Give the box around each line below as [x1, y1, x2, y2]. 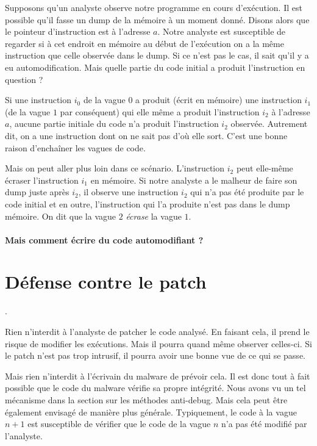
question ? [5, 73, 43, 85]
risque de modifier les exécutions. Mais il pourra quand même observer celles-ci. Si [5, 337, 312, 350]
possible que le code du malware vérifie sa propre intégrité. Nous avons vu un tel [5, 381, 306, 394]
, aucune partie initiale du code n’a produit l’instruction [9, 117, 219, 130]
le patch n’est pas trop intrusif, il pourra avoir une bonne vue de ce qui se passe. [5, 349, 305, 362]
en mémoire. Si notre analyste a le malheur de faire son [90, 173, 297, 186]
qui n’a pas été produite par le [190, 185, 304, 198]
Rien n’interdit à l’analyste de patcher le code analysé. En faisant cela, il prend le [5, 325, 310, 337]
